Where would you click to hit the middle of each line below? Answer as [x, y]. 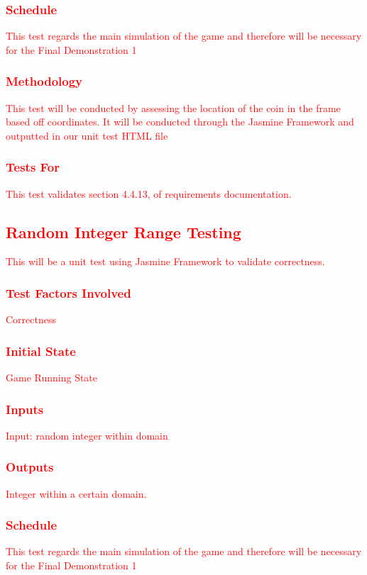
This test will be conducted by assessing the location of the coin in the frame [173, 107]
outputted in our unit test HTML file [87, 135]
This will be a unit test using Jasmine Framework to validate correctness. [165, 261]
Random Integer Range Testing [124, 231]
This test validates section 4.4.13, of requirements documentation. [149, 193]
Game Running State [52, 378]
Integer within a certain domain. [76, 493]
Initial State [41, 351]
